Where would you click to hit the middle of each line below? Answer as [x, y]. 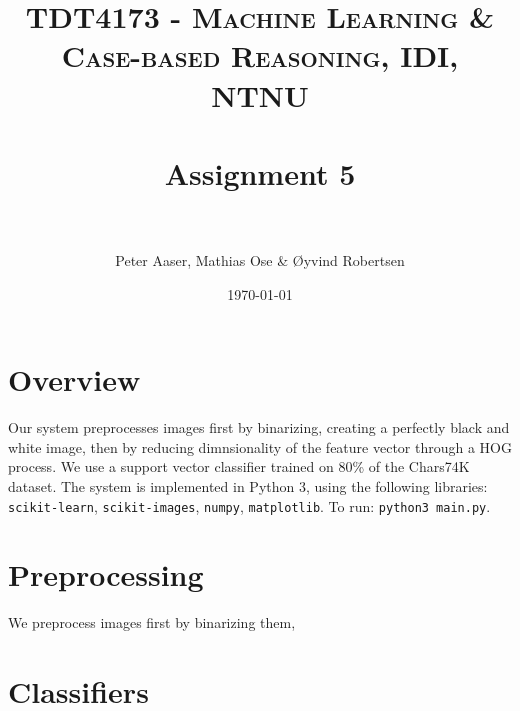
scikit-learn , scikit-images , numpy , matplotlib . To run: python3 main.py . [249, 505]
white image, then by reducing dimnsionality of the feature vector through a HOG [260, 446]
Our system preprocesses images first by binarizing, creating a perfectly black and [259, 427]
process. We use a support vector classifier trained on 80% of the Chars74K [239, 466]
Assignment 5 [260, 172]
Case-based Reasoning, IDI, [260, 55]
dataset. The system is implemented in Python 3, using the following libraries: [248, 485]
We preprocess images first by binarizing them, [152, 622]
